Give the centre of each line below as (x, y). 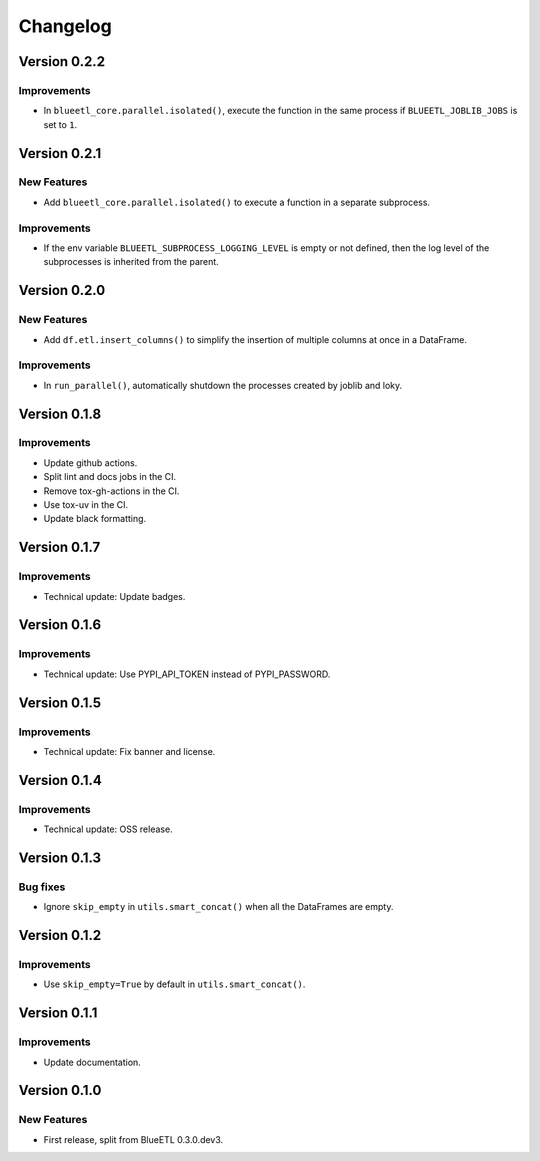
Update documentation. (92, 1062)
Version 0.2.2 (61, 61)
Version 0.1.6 (60, 625)
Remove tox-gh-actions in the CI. (111, 491)
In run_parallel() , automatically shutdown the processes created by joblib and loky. (223, 385)
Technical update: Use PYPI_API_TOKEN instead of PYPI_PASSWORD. (187, 674)
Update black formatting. (95, 519)
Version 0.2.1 (60, 153)
